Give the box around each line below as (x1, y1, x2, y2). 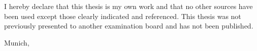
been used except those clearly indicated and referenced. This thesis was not (4, 10, 241, 21)
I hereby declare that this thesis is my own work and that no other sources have (4, 1, 253, 11)
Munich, (4, 37, 29, 47)
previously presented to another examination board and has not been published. (4, 20, 253, 31)
